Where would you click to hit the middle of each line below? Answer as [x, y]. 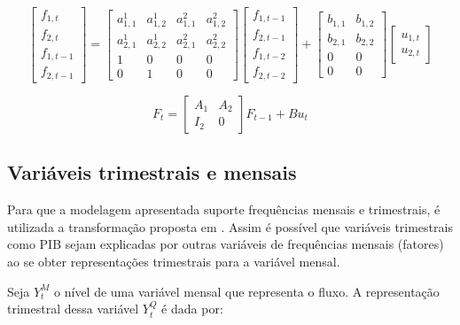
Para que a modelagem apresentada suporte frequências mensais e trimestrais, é [224, 209]
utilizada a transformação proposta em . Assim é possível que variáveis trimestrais [230, 226]
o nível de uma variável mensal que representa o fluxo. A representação [247, 291]
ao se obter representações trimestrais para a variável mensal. [174, 261]
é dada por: [192, 309]
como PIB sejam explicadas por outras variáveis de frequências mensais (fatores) [226, 244]
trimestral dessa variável [73, 309]
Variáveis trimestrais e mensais [152, 172]
